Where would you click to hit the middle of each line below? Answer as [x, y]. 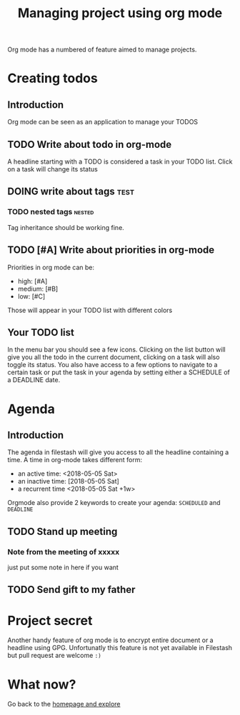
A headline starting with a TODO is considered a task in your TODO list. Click [120, 161]
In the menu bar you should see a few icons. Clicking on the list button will [117, 350]
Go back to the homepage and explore [64, 704]
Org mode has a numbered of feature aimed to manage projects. [102, 50]
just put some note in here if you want [63, 567]
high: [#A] [32, 281]
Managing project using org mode [120, 13]
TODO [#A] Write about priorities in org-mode [111, 250]
